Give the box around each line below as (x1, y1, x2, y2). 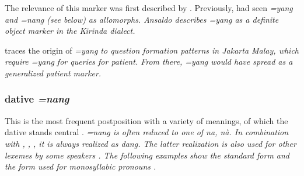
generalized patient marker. (5, 66, 102, 79)
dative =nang (5, 91, 69, 106)
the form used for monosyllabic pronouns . (5, 160, 156, 173)
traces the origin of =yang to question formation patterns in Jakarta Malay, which (5, 44, 299, 56)
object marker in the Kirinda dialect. (5, 24, 135, 37)
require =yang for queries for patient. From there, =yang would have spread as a (5, 55, 293, 68)
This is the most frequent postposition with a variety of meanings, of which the (5, 114, 288, 126)
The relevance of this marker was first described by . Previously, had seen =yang (5, 2, 293, 13)
